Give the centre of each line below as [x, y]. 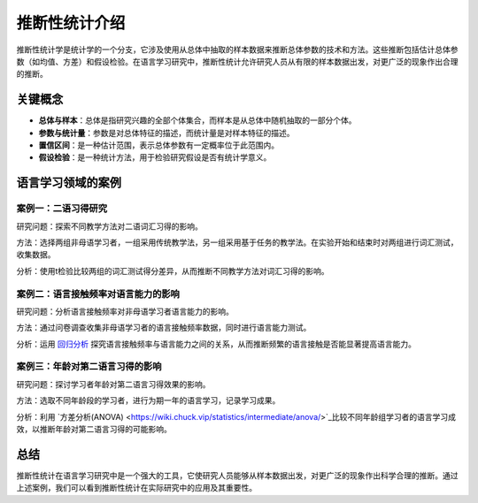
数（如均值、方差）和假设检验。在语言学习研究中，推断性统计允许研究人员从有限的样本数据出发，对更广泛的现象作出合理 [237, 61]
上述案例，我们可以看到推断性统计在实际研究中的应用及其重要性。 [136, 488]
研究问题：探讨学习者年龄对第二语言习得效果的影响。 [113, 384]
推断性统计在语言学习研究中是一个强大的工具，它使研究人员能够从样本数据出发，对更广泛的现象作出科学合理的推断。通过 [237, 475]
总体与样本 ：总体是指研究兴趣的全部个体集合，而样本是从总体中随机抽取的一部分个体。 [197, 120]
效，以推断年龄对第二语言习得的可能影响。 [94, 429]
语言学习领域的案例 [69, 183]
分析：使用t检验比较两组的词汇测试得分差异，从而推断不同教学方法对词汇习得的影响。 [173, 271]
